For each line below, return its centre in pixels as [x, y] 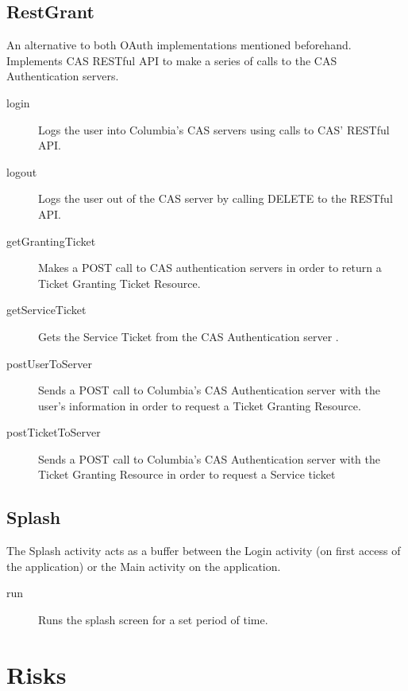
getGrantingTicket [51, 241]
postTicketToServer [54, 432]
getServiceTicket [46, 310]
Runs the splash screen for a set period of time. [153, 620]
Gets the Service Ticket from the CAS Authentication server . [189, 336]
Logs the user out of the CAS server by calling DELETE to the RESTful [216, 198]
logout [22, 171]
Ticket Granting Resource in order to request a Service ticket [187, 474]
